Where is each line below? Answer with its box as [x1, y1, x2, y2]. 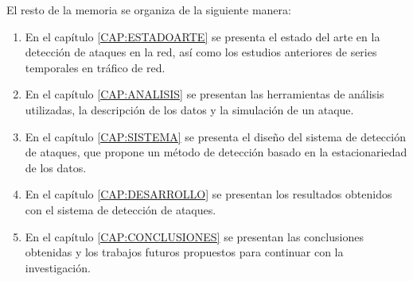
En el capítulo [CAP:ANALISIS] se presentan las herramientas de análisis [25, 86, 384, 102]
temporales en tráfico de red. [25, 59, 166, 75]
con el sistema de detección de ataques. [25, 201, 216, 217]
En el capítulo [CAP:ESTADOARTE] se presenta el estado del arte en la [25, 28, 380, 44]
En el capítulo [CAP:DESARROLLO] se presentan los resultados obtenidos [25, 186, 392, 202]
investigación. [25, 259, 91, 275]
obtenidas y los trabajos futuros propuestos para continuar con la [25, 244, 344, 260]
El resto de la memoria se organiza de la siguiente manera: [6, 2, 291, 17]
